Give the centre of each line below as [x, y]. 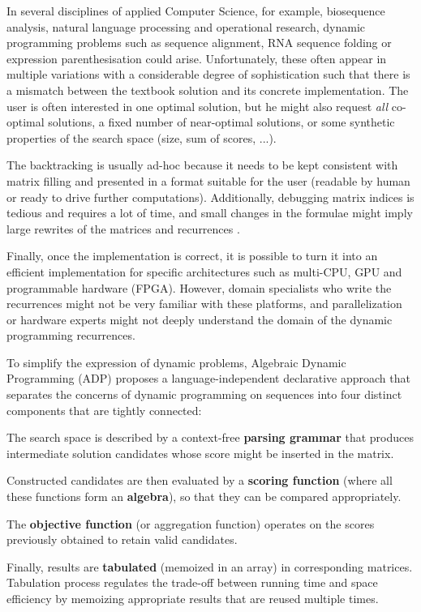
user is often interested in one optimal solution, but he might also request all [198, 106]
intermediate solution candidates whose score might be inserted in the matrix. [200, 453]
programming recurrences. [71, 335]
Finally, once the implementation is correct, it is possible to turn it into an [192, 256]
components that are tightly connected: [104, 410]
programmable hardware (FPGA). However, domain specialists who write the [199, 287]
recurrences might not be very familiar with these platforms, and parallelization [204, 304]
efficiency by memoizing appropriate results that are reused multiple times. [193, 598]
